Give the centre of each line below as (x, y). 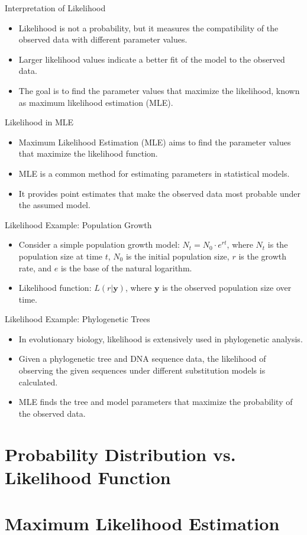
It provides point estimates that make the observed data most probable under (159, 193)
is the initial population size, (177, 256)
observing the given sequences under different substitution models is (142, 370)
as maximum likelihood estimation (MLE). (96, 102)
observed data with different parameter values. (103, 39)
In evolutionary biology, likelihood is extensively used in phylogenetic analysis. (161, 338)
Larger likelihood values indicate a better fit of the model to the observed (152, 59)
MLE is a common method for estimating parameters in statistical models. (154, 173)
